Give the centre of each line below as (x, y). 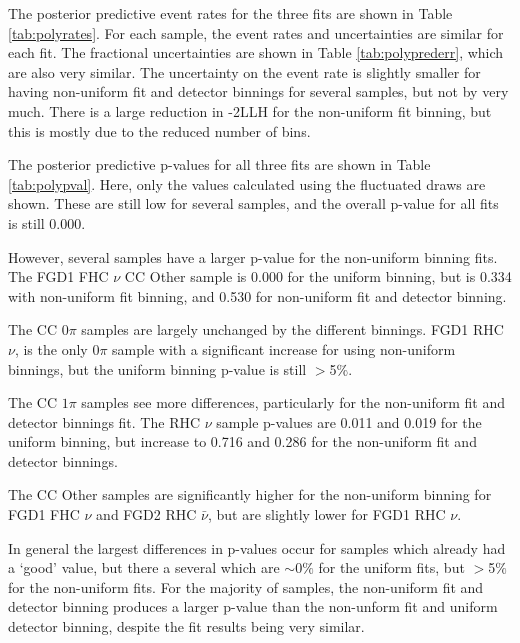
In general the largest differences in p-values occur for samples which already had (257, 547)
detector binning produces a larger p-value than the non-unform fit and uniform (253, 606)
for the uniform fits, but (391, 567)
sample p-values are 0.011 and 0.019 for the (349, 421)
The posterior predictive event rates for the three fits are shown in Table (230, 13)
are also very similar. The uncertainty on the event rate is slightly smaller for (244, 71)
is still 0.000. (47, 222)
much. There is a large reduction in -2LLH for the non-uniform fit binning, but (250, 110)
